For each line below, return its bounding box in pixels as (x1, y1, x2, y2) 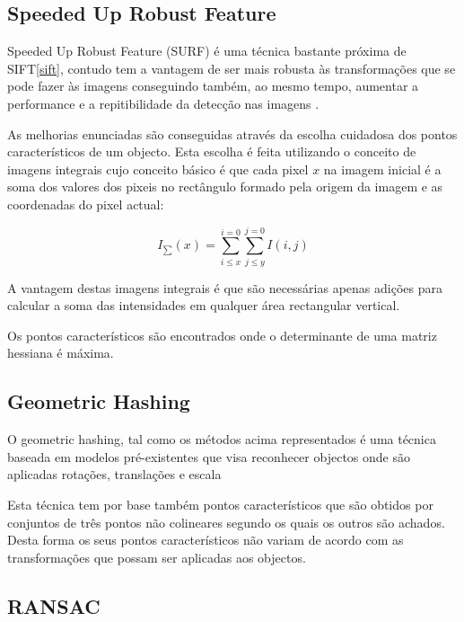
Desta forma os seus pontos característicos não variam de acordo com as (7, 530, 404, 549)
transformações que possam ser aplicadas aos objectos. (7, 547, 306, 566)
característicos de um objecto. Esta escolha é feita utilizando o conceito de (7, 142, 416, 161)
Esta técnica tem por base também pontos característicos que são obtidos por (7, 495, 433, 514)
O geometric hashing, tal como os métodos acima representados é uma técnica (7, 430, 436, 449)
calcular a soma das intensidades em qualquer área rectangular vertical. (7, 296, 400, 315)
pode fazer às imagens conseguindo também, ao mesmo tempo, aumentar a (7, 76, 419, 95)
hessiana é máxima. (7, 343, 114, 362)
